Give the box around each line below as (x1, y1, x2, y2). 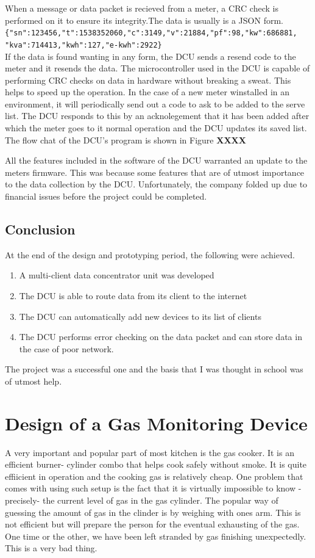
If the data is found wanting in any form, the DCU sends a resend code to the (5, 49, 296, 62)
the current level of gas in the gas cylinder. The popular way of (42, 494, 278, 507)
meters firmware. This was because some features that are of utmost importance (5, 165, 305, 178)
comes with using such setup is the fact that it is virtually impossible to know (5, 482, 296, 495)
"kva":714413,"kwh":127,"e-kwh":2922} (5, 40, 162, 49)
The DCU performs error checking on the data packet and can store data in (19, 330, 302, 343)
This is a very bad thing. (5, 542, 97, 554)
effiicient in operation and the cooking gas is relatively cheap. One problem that (5, 469, 303, 482)
